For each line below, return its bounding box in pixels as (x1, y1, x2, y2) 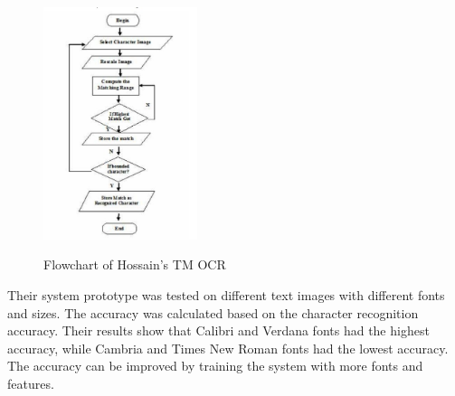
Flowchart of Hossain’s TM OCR (43, 255, 226, 274)
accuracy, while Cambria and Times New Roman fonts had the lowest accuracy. (7, 338, 449, 357)
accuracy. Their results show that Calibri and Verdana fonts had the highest (7, 321, 430, 340)
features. (7, 374, 54, 392)
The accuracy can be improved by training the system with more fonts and (7, 356, 423, 375)
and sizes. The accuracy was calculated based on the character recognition (7, 303, 419, 322)
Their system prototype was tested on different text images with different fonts (7, 286, 445, 305)
